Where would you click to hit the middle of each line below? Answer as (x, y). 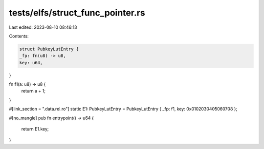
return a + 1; (33, 91)
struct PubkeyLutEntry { (49, 49)
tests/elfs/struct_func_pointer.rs (77, 13)
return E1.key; (35, 129)
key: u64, (31, 63)
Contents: (19, 36)
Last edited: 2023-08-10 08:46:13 (43, 27)
